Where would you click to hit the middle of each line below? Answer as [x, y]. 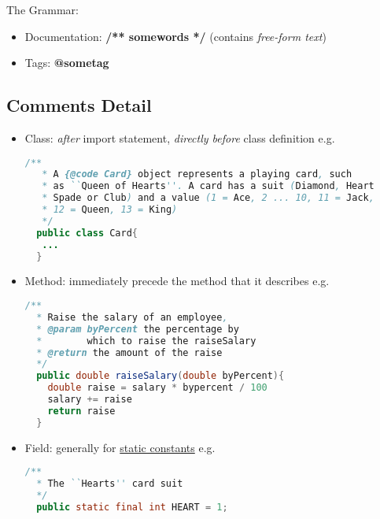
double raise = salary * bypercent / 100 [157, 388]
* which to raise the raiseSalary [146, 341]
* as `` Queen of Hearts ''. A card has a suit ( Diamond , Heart [208, 186]
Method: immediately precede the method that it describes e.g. [177, 281]
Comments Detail [79, 105]
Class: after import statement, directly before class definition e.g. [180, 137]
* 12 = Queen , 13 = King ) [110, 210]
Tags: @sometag [67, 63]
